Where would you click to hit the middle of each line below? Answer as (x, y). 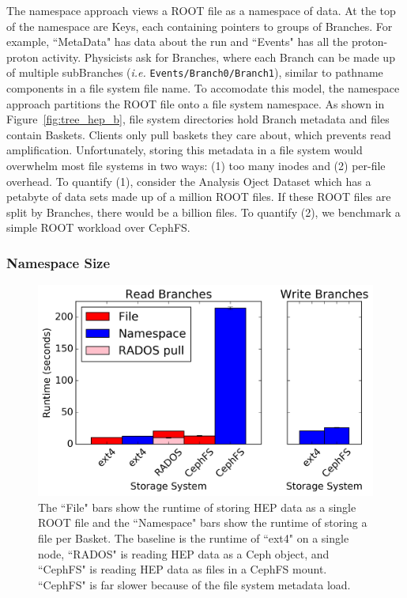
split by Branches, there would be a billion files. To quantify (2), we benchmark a (203, 212)
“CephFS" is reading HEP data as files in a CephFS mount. (183, 569)
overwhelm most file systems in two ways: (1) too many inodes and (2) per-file (196, 165)
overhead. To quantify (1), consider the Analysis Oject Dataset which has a (189, 181)
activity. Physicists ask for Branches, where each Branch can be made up (219, 57)
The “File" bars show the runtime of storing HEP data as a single (197, 507)
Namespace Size (58, 262)
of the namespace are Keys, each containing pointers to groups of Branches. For (200, 26)
